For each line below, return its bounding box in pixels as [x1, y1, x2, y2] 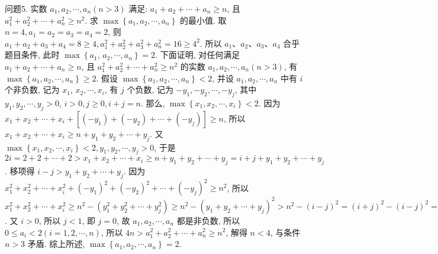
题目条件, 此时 [5, 48, 60, 61]
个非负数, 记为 [5, 83, 60, 96]
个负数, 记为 [127, 83, 173, 96]
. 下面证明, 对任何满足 [155, 48, 240, 61]
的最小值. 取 [180, 14, 227, 26]
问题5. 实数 [5, 2, 47, 14]
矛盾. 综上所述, [27, 237, 85, 250]
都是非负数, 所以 [176, 214, 240, 226]
